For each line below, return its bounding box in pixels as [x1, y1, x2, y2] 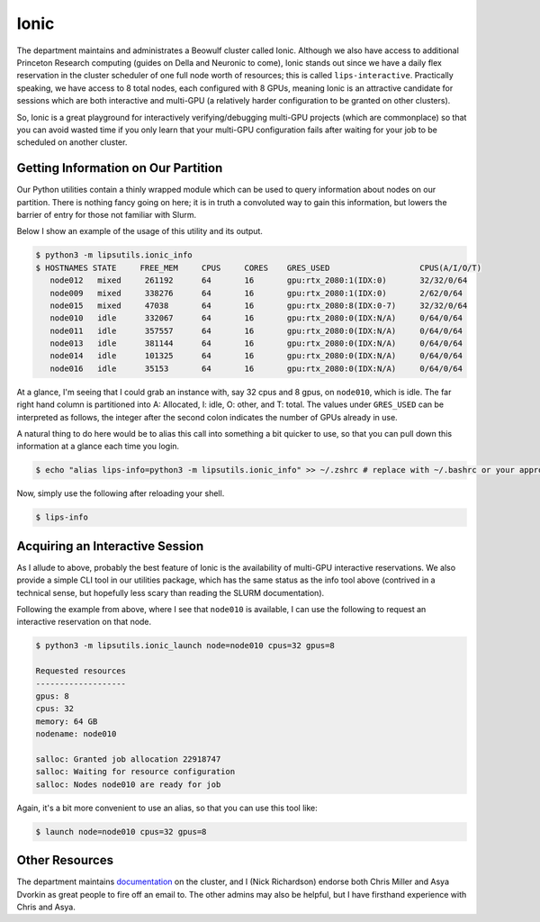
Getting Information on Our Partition [16, 160, 223, 176]
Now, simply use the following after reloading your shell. [16, 488, 225, 499]
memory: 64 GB [35, 716, 98, 727]
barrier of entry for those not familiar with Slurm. [16, 209, 197, 220]
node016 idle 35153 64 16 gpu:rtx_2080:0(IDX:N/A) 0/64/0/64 [49, 363, 463, 374]
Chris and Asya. [16, 901, 76, 912]
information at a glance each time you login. [16, 441, 180, 452]
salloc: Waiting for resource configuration [35, 766, 236, 777]
